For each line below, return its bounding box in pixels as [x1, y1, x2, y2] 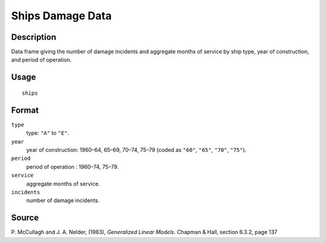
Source [11, 213, 39, 223]
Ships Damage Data [11, 9, 112, 22]
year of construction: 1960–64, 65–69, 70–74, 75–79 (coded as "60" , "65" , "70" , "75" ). [26, 146, 247, 153]
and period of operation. [11, 56, 72, 63]
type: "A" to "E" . [26, 130, 69, 137]
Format [11, 105, 39, 115]
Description [11, 32, 57, 42]
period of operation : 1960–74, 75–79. [26, 163, 119, 170]
